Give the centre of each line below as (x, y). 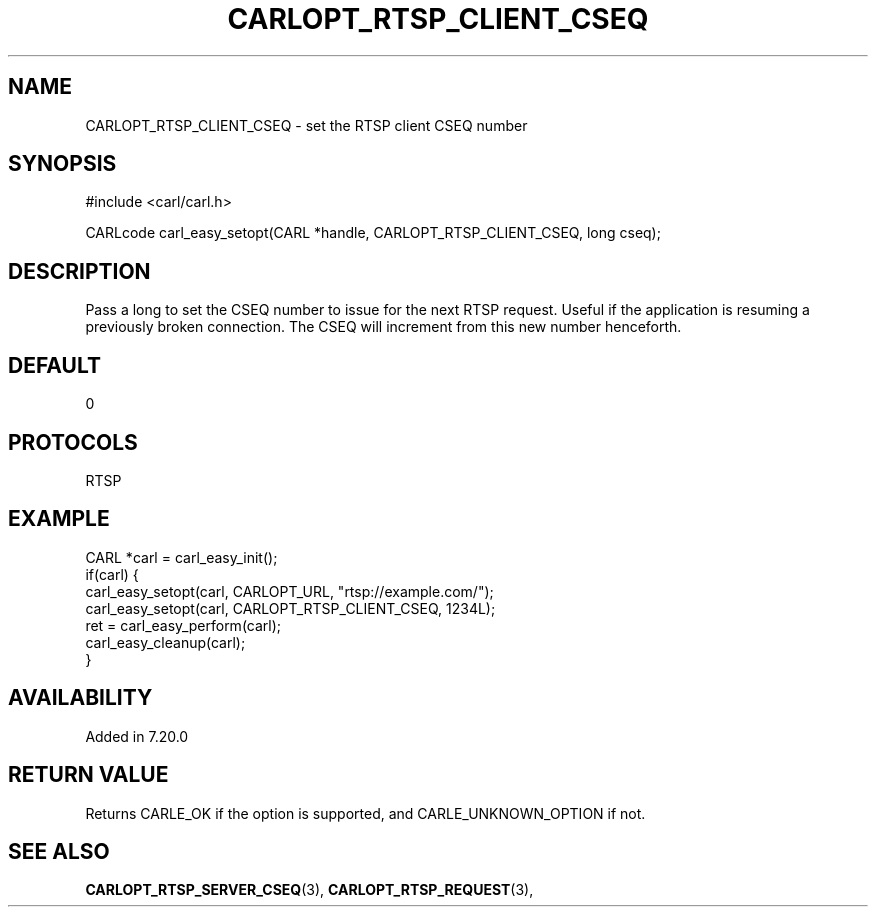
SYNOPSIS (62, 164)
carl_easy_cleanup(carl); (165, 642)
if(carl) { (112, 574)
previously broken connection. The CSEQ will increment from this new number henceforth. (383, 327)
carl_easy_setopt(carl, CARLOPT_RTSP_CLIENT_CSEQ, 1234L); (290, 608)
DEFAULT (54, 365)
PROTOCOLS (73, 442)
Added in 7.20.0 (137, 736)
